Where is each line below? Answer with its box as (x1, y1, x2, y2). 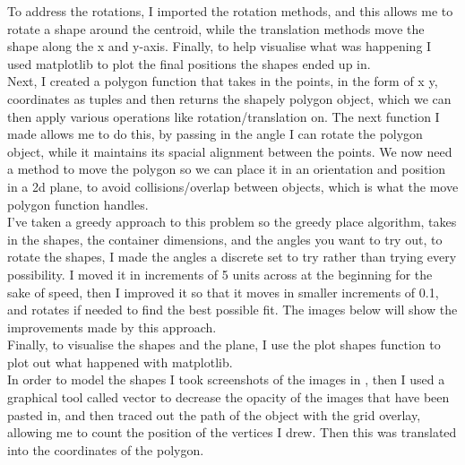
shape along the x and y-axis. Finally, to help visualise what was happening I (7, 37, 432, 56)
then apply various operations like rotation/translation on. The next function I (7, 107, 440, 125)
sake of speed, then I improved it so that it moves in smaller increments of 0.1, (7, 282, 439, 301)
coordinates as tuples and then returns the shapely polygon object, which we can (7, 89, 452, 108)
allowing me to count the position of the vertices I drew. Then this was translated (7, 423, 457, 442)
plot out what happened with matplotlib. (7, 352, 233, 371)
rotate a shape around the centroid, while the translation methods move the (7, 19, 425, 38)
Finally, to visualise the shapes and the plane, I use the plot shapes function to (7, 335, 441, 354)
